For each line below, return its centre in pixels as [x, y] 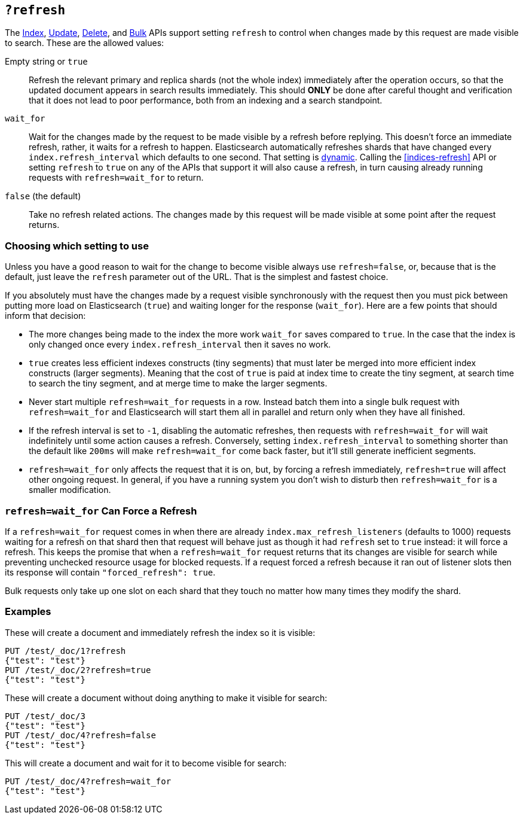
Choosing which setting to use [77, 246]
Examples [28, 612]
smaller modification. [70, 490]
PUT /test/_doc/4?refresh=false [80, 735]
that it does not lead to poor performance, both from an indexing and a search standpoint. [206, 101]
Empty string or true [46, 62]
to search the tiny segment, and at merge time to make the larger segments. [178, 383]
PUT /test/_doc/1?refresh [65, 651]
